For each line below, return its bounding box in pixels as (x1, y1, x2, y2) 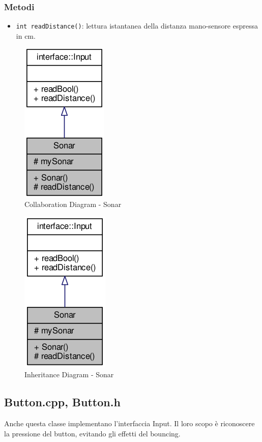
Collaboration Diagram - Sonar (24, 199, 122, 210)
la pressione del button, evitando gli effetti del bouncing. (4, 428, 181, 438)
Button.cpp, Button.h (4, 394, 121, 410)
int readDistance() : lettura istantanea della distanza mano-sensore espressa (16, 20, 258, 31)
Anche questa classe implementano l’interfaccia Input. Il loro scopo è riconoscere (4, 418, 255, 429)
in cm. (16, 30, 36, 41)
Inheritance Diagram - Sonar (24, 369, 114, 380)
